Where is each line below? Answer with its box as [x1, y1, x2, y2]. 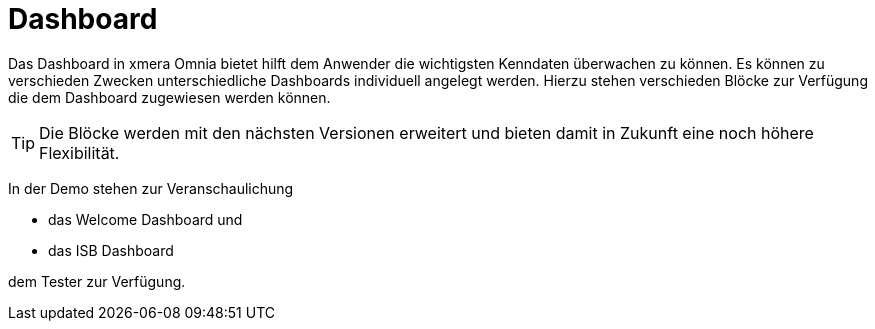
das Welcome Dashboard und [48, 210, 243, 228]
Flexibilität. [39, 142, 120, 163]
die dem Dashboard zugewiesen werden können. [8, 88, 331, 106]
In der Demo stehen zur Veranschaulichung [8, 179, 294, 197]
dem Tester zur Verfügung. [8, 272, 186, 290]
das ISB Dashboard [48, 241, 174, 259]
